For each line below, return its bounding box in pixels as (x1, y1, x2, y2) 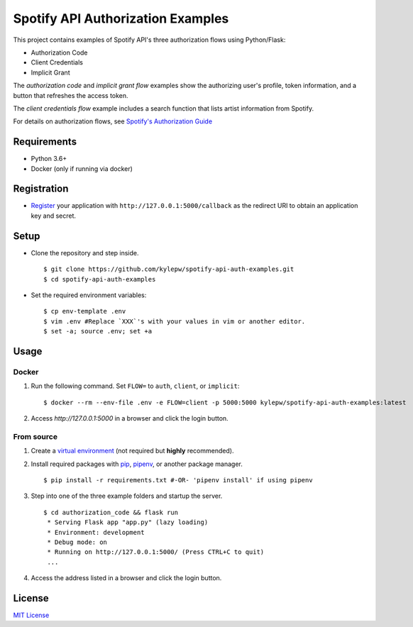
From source (13, 431, 58, 441)
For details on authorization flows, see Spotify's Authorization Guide (13, 117, 213, 126)
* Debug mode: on (47, 538, 108, 546)
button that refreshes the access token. (13, 91, 128, 99)
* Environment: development (47, 528, 145, 536)
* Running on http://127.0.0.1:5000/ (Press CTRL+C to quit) (47, 548, 265, 556)
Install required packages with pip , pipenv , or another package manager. (31, 460, 243, 468)
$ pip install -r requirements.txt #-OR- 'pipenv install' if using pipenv (43, 476, 313, 484)
